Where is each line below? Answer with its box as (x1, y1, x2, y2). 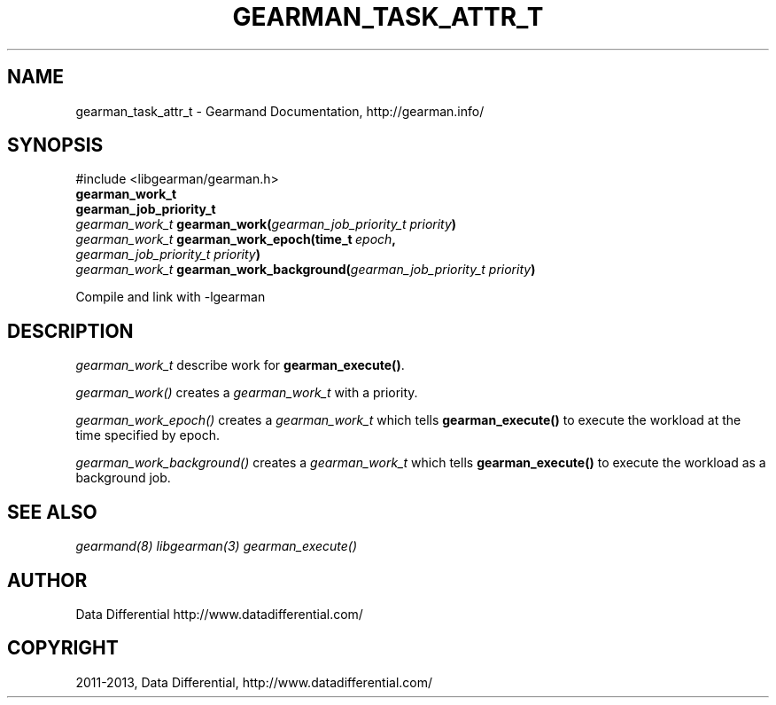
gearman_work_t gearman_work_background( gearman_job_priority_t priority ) (75, 262, 536, 278)
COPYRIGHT (7, 637, 119, 660)
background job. (75, 470, 171, 486)
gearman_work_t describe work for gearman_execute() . (75, 357, 405, 373)
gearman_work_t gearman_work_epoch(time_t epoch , (75, 231, 397, 247)
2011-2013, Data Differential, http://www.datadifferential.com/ (75, 674, 433, 690)
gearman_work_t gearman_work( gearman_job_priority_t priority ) (75, 216, 457, 232)
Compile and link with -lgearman (75, 289, 266, 305)
